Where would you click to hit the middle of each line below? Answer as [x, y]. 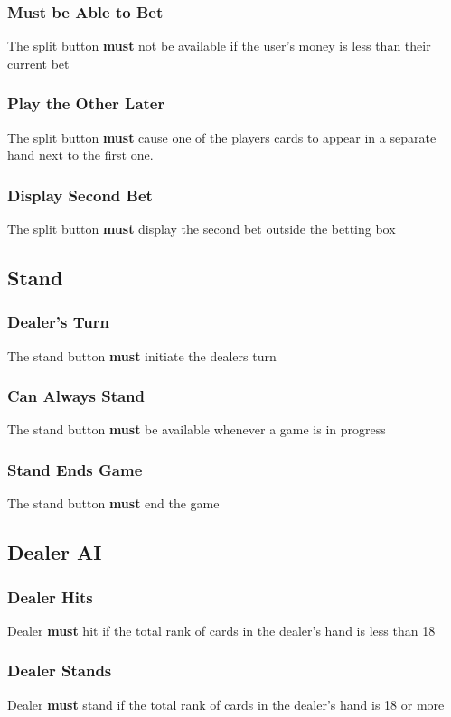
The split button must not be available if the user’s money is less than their [219, 46]
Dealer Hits [50, 596]
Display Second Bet [80, 195]
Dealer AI [55, 552]
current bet [38, 63]
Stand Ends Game [75, 469]
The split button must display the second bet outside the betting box [202, 229]
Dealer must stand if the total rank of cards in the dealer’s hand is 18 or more [226, 704]
